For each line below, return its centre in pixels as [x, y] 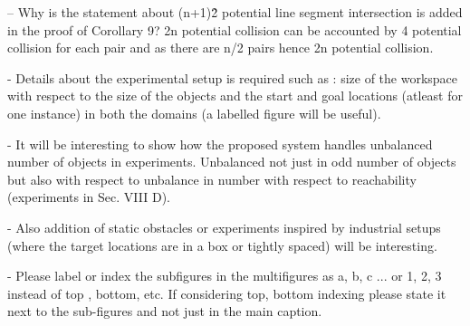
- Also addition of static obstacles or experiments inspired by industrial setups [224, 227]
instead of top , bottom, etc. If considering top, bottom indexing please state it [227, 293]
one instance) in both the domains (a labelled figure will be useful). [194, 113]
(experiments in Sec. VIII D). [89, 197]
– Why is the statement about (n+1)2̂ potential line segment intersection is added [235, 12]
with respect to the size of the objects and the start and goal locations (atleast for [235, 96]
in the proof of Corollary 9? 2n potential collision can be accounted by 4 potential [235, 29]
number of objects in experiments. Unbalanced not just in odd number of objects [232, 162]
